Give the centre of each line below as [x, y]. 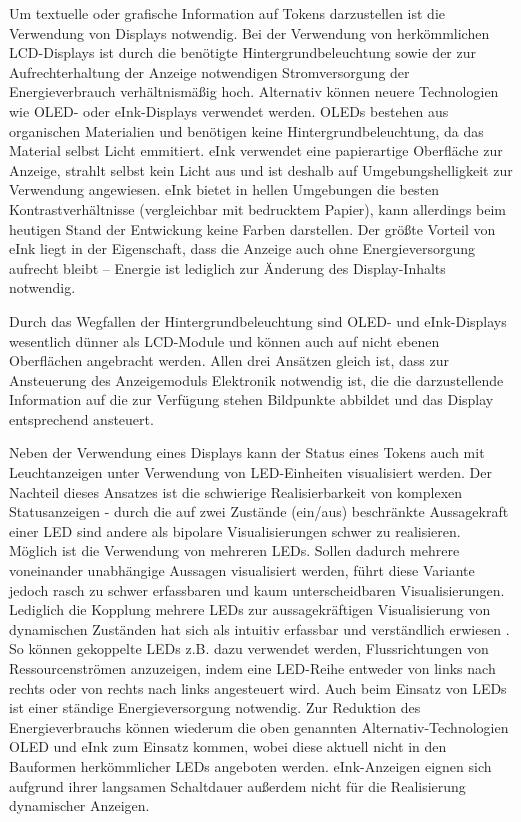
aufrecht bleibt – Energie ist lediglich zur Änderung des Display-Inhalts [227, 267]
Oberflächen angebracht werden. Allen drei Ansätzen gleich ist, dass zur [229, 360]
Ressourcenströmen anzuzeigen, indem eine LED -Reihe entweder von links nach [252, 668]
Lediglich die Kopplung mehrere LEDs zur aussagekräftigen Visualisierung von [250, 609]
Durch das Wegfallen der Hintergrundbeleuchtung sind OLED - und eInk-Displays [258, 320]
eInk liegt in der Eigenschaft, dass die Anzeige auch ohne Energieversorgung [242, 248]
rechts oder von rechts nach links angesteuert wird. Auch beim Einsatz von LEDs [258, 687]
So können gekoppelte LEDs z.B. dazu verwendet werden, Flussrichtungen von [249, 648]
